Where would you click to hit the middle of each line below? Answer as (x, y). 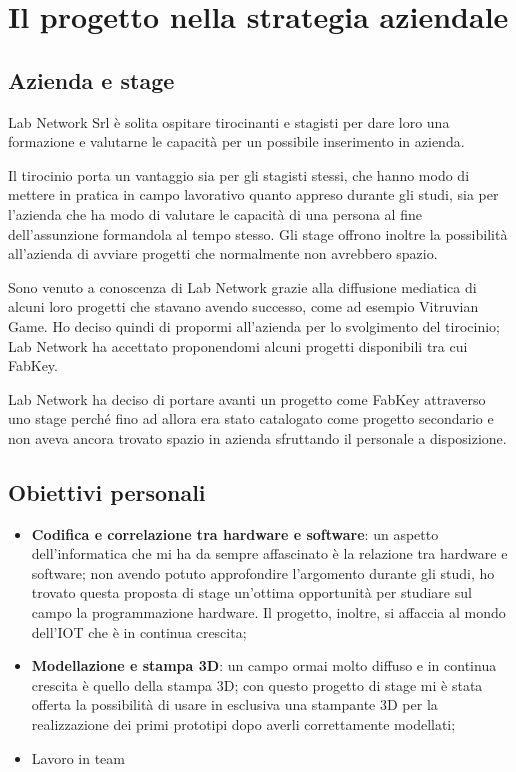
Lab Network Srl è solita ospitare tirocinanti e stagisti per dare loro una (229, 121)
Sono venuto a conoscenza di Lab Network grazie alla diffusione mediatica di (242, 286)
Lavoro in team (78, 757)
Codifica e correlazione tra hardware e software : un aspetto (235, 533)
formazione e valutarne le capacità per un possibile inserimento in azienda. (236, 141)
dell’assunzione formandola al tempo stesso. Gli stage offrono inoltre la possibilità (258, 233)
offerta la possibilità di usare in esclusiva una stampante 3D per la (234, 704)
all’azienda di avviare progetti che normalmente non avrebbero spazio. (223, 253)
